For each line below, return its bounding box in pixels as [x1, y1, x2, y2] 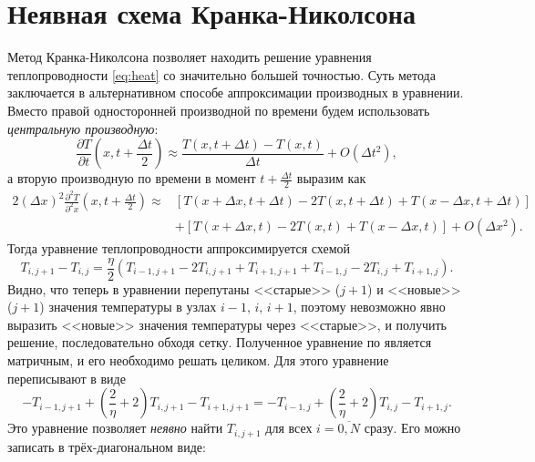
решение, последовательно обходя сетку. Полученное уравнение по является [7, 333, 432, 352]
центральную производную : [7, 118, 159, 138]
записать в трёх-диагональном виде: [7, 436, 206, 456]
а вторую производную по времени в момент [7, 169, 256, 188]
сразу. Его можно [364, 418, 461, 437]
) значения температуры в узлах [39, 297, 217, 316]
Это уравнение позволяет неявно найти [7, 418, 223, 437]
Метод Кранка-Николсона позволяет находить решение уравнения [7, 47, 372, 67]
